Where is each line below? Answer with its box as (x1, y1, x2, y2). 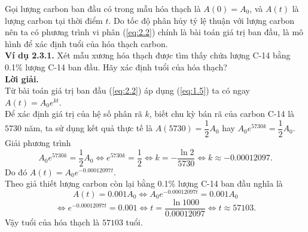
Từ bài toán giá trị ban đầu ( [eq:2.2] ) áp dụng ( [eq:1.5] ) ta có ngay (5, 84, 251, 97)
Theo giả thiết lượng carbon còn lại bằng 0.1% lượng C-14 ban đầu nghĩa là (5, 177, 283, 190)
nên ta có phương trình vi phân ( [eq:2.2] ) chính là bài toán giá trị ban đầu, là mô (5, 26, 304, 38)
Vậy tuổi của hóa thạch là (5, 215, 100, 228)
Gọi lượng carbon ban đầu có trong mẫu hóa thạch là (5, 2, 201, 14)
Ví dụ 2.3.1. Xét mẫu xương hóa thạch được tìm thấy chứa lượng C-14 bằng (5, 49, 291, 61)
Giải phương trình (5, 137, 71, 149)
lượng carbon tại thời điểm (5, 14, 103, 26)
